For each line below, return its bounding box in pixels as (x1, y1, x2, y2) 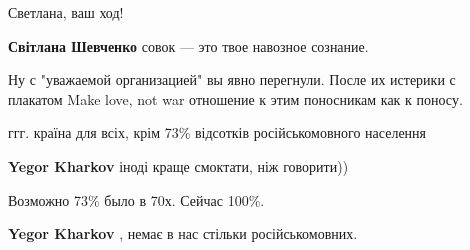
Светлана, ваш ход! (8, 2, 124, 22)
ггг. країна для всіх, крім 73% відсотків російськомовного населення (8, 122, 427, 143)
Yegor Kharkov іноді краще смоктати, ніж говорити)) (8, 155, 349, 176)
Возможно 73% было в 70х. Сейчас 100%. (8, 189, 265, 210)
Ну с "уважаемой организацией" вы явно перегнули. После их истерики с (8, 69, 456, 90)
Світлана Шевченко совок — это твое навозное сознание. (8, 35, 369, 56)
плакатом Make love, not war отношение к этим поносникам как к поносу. (8, 88, 463, 109)
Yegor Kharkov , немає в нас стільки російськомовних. (8, 223, 358, 244)
